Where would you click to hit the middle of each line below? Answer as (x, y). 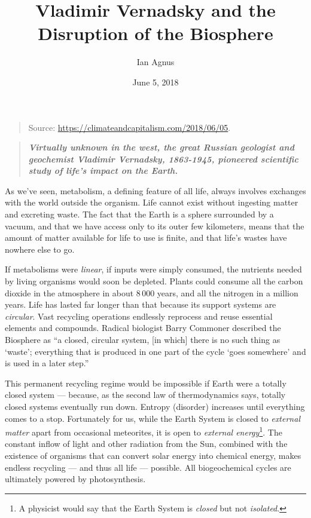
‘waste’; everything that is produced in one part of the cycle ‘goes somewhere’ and (155, 351)
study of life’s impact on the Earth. (103, 171)
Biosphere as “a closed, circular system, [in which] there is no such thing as (143, 339)
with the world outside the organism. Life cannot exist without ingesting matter (152, 202)
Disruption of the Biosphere (155, 33)
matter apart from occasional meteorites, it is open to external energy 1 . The (144, 431)
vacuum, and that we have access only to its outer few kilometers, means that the (155, 226)
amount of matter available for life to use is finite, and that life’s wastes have (146, 237)
